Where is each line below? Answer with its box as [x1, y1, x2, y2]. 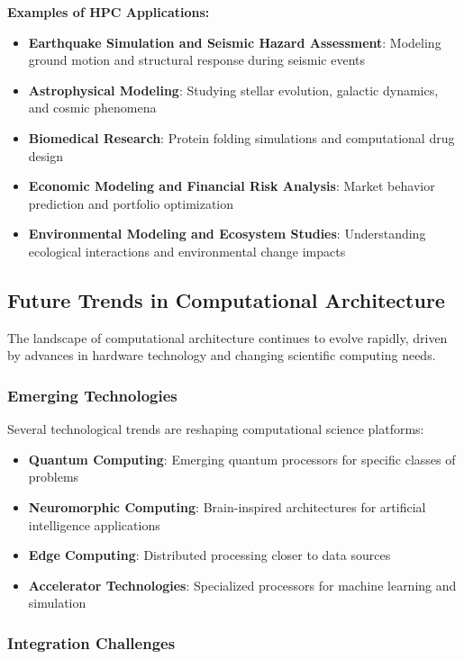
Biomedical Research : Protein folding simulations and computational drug [28, 128, 455, 147]
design [28, 146, 63, 165]
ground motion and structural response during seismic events [28, 50, 366, 69]
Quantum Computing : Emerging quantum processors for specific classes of [28, 449, 456, 468]
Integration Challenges [7, 631, 176, 654]
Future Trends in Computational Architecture [7, 285, 445, 313]
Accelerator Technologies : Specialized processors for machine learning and [28, 575, 457, 594]
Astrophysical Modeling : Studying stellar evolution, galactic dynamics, [28, 80, 439, 99]
